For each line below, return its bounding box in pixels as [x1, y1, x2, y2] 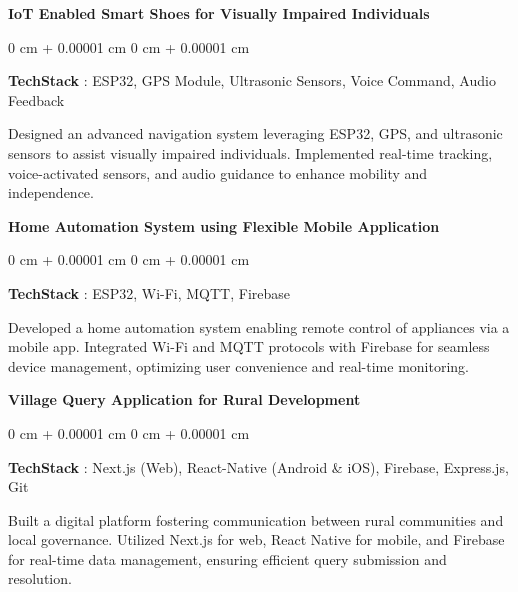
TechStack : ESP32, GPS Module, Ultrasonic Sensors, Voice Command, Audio [8, 70, 496, 91]
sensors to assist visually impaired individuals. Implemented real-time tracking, [8, 142, 493, 163]
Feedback [8, 89, 65, 110]
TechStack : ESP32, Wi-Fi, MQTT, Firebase [8, 282, 291, 303]
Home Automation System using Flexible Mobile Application [8, 215, 440, 236]
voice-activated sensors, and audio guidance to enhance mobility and [8, 162, 428, 183]
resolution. [8, 568, 72, 589]
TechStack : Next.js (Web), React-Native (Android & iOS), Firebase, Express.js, [8, 456, 509, 477]
